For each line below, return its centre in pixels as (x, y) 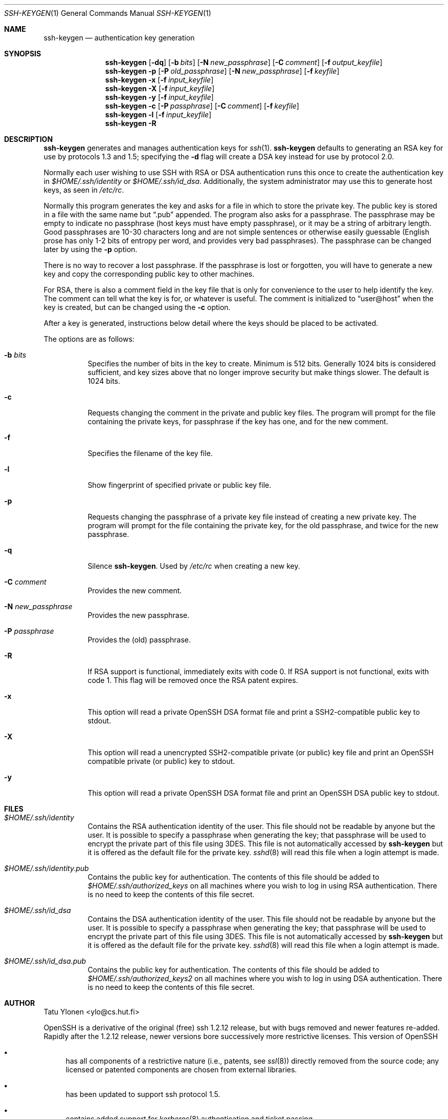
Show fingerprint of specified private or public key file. (180, 485)
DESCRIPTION (29, 139)
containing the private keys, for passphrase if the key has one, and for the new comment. (238, 421)
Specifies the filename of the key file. (150, 453)
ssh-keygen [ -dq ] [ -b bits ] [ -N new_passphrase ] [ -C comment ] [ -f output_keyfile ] (244, 62)
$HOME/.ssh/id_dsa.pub (45, 961)
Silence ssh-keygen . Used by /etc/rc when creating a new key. (194, 566)
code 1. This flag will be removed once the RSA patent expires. (193, 680)
